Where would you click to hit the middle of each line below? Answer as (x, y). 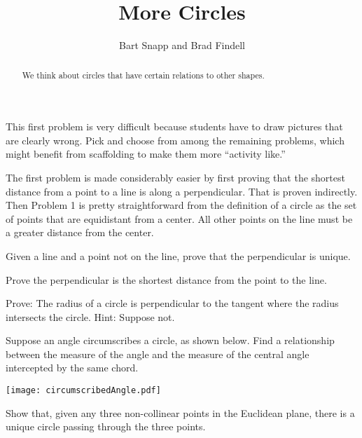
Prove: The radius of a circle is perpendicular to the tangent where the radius (172, 303)
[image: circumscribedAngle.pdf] (83, 391)
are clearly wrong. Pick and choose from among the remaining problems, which (175, 140)
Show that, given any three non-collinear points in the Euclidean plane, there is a (180, 412)
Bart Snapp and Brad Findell (182, 45)
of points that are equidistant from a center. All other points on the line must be (179, 218)
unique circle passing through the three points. (106, 426)
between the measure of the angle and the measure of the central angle (158, 354)
